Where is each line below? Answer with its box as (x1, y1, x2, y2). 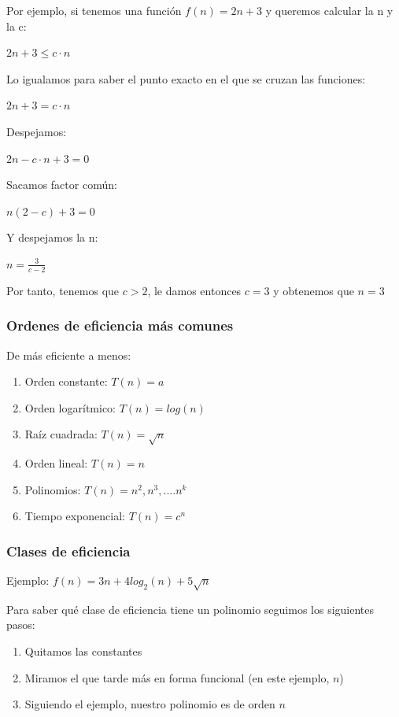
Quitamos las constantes (24, 643, 142, 660)
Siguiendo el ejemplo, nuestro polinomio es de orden (24, 696, 275, 712)
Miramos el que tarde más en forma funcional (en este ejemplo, (24, 669, 330, 686)
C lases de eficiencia (6, 541, 131, 560)
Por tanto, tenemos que (6, 282, 120, 298)
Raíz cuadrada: (24, 426, 98, 442)
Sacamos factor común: (6, 176, 117, 193)
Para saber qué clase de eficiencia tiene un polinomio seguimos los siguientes (6, 601, 375, 617)
